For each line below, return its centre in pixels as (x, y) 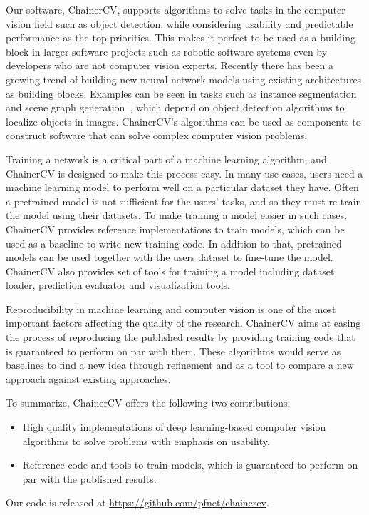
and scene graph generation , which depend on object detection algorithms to (175, 107)
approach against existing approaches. (88, 378)
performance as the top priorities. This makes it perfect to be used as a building (181, 37)
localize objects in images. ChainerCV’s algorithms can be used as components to (183, 121)
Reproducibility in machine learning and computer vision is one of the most (171, 309)
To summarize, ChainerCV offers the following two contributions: (148, 403)
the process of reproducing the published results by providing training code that (181, 337)
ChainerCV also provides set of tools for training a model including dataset (170, 271)
